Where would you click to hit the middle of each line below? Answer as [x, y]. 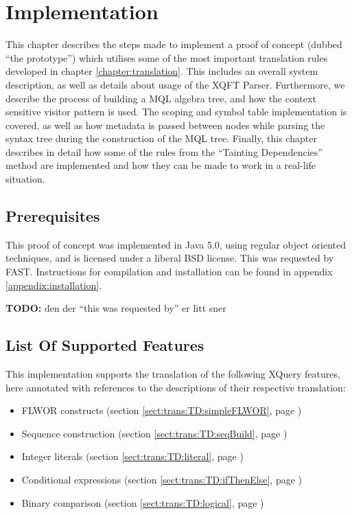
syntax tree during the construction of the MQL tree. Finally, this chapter [161, 138]
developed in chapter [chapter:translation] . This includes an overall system [162, 71]
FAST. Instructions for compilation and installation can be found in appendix [169, 272]
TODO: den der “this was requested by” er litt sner [116, 308]
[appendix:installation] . [54, 285]
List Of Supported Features [105, 345]
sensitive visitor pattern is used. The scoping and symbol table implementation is [176, 112]
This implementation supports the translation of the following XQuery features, [173, 374]
